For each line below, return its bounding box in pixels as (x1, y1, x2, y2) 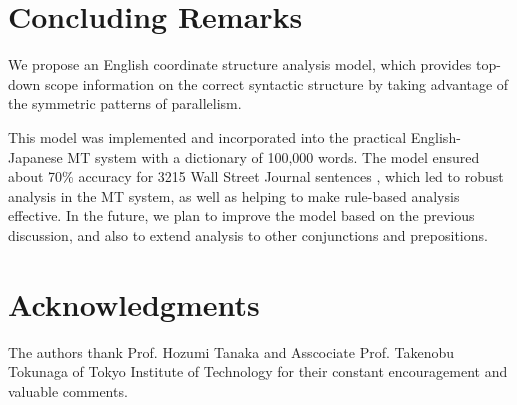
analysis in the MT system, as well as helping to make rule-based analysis (8, 185, 460, 206)
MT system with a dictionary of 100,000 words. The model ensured (67, 146, 480, 167)
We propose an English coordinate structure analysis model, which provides (8, 54, 472, 75)
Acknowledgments (8, 283, 260, 324)
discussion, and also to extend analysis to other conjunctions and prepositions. (8, 224, 488, 245)
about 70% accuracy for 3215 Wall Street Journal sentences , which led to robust (8, 166, 504, 187)
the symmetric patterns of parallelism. (8, 93, 242, 114)
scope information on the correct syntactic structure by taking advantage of (44, 73, 509, 94)
